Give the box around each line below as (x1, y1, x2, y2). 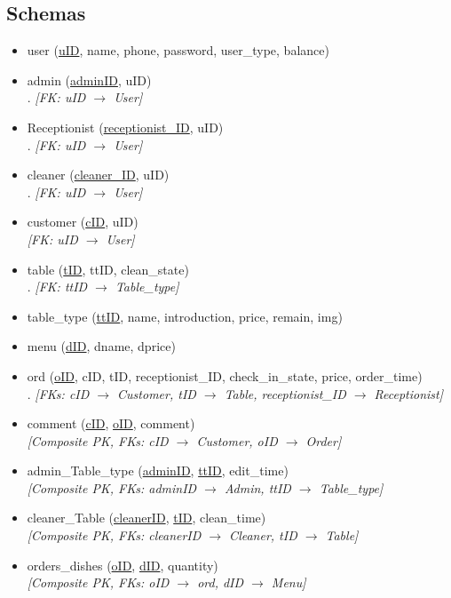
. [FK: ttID (27, 277, 88, 296)
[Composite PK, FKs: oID (27, 573, 170, 592)
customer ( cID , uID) (27, 212, 138, 231)
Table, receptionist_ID (224, 384, 346, 403)
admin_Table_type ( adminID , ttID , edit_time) (27, 461, 289, 480)
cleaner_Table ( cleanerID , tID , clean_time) (27, 508, 266, 527)
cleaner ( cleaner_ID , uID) (27, 165, 170, 184)
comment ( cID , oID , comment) (27, 414, 195, 433)
